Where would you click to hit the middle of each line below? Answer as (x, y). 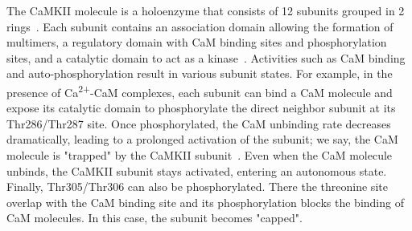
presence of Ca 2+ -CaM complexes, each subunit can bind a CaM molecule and (200, 91)
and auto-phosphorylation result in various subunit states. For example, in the (200, 73)
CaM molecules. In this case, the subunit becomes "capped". (154, 218)
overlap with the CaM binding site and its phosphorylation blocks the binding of (205, 202)
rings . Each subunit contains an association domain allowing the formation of (200, 26)
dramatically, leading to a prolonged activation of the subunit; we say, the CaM (202, 139)
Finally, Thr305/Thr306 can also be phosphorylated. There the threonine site (197, 186)
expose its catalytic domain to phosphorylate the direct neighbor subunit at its (201, 108)
